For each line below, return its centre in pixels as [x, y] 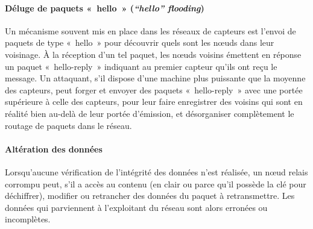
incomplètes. [28, 219]
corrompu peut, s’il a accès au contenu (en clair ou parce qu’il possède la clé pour [156, 184]
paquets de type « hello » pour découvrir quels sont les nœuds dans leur [140, 42]
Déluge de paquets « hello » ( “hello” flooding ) [105, 8]
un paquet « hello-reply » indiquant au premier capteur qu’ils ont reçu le [141, 66]
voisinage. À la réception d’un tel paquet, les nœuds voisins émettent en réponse [153, 54]
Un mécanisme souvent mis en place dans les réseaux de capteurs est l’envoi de [150, 30]
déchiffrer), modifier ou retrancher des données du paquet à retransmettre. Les [150, 196]
